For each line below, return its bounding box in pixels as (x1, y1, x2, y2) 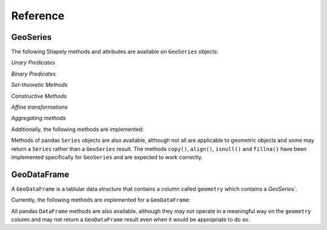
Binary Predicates (11, 70, 56, 77)
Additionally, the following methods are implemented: (11, 126, 144, 133)
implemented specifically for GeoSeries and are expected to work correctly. (11, 153, 203, 161)
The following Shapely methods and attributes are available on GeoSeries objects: (11, 48, 219, 56)
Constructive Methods (11, 92, 67, 100)
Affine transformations (11, 103, 68, 111)
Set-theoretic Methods (11, 81, 68, 89)
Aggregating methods (11, 115, 66, 122)
